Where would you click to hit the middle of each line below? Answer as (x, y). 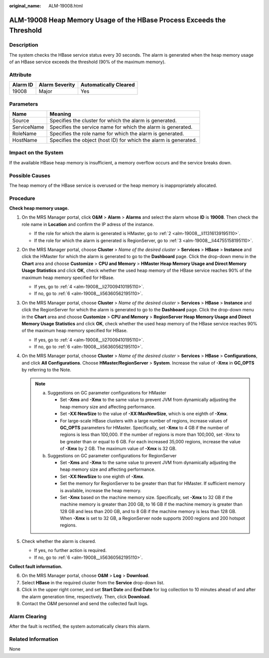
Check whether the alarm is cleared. (59, 541)
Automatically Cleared (108, 85)
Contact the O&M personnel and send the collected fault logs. (85, 603)
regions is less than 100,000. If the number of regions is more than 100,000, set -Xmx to (150, 435)
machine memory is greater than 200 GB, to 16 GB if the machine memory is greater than (151, 504)
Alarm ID (23, 85)
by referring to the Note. (47, 370)
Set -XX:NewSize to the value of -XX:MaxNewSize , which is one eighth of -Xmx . (144, 414)
